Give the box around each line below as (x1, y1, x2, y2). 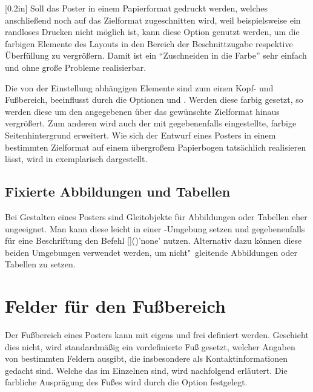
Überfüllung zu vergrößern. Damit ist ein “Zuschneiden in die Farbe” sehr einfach (5, 49, 307, 62)
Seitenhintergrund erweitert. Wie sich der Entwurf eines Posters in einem (5, 128, 276, 141)
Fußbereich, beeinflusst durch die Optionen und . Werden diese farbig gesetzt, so (5, 93, 303, 106)
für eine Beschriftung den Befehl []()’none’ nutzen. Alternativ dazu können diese (5, 234, 302, 247)
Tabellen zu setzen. (5, 258, 76, 270)
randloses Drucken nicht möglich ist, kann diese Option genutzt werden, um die (5, 25, 300, 38)
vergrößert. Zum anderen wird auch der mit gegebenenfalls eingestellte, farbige (5, 117, 297, 129)
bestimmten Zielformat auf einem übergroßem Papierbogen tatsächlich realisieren (5, 140, 306, 153)
